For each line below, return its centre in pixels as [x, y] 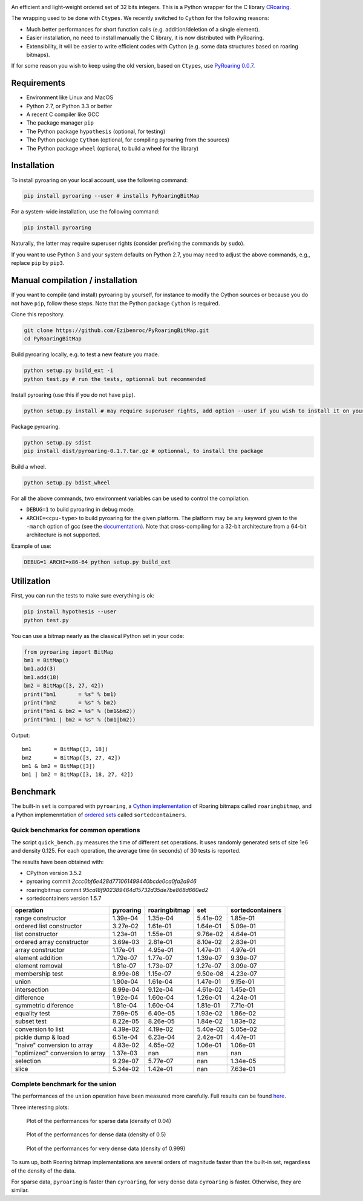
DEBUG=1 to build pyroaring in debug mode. [81, 509]
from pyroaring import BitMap [69, 652]
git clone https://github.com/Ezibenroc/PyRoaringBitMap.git [116, 330]
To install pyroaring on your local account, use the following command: [100, 180]
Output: [21, 735]
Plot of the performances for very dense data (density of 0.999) [106, 1148]
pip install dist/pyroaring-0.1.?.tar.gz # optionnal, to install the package [143, 451]
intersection [32, 989]
